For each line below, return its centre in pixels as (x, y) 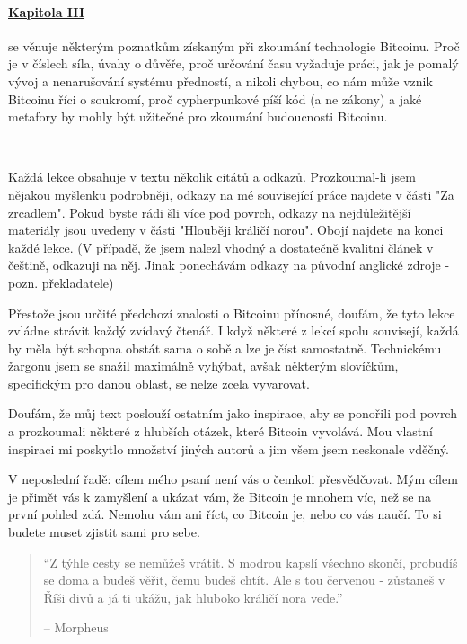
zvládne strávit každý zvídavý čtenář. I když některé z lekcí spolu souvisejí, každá (233, 331)
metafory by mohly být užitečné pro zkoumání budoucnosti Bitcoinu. (198, 116)
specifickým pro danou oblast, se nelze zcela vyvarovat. (159, 383)
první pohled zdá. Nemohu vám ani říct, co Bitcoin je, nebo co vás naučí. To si (225, 514)
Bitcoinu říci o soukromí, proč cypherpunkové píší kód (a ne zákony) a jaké (215, 98)
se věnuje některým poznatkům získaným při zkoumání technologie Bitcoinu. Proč (234, 45)
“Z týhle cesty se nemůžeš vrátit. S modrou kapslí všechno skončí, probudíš (251, 562)
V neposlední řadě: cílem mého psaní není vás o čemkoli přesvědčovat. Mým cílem (233, 479)
